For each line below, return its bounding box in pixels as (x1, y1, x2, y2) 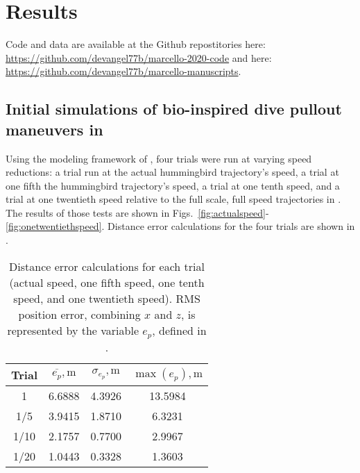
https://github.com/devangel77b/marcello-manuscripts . (6, 64, 241, 78)
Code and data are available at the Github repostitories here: (6, 37, 266, 51)
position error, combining (18, 306, 141, 322)
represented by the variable (7, 322, 139, 338)
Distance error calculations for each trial (9, 258, 205, 274)
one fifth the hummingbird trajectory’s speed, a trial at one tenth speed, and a (6, 178, 340, 192)
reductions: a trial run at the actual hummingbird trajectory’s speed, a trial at (6, 165, 339, 179)
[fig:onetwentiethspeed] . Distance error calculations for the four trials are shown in (6, 219, 355, 233)
